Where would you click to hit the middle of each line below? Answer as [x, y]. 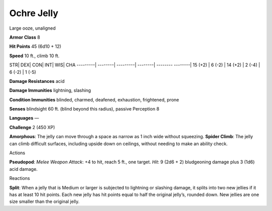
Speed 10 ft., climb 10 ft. [35, 56]
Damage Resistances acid [37, 81]
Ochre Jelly [34, 13]
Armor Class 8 [25, 37]
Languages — [24, 118]
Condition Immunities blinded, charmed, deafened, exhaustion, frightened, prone [94, 99]
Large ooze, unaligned [32, 28]
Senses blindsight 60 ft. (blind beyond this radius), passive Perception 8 [84, 109]
